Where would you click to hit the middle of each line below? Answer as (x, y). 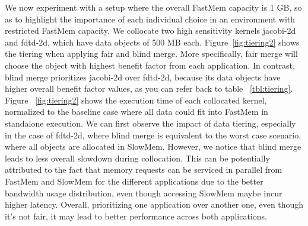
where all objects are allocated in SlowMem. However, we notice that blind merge (153, 146)
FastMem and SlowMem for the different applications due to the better (134, 181)
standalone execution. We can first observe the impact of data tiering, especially (150, 123)
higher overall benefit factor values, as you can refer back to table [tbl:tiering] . (149, 88)
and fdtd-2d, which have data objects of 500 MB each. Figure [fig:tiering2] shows (152, 42)
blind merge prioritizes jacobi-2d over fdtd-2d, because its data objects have (143, 77)
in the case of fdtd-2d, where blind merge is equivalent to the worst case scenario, (153, 135)
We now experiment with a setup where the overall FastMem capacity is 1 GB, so (153, 7)
